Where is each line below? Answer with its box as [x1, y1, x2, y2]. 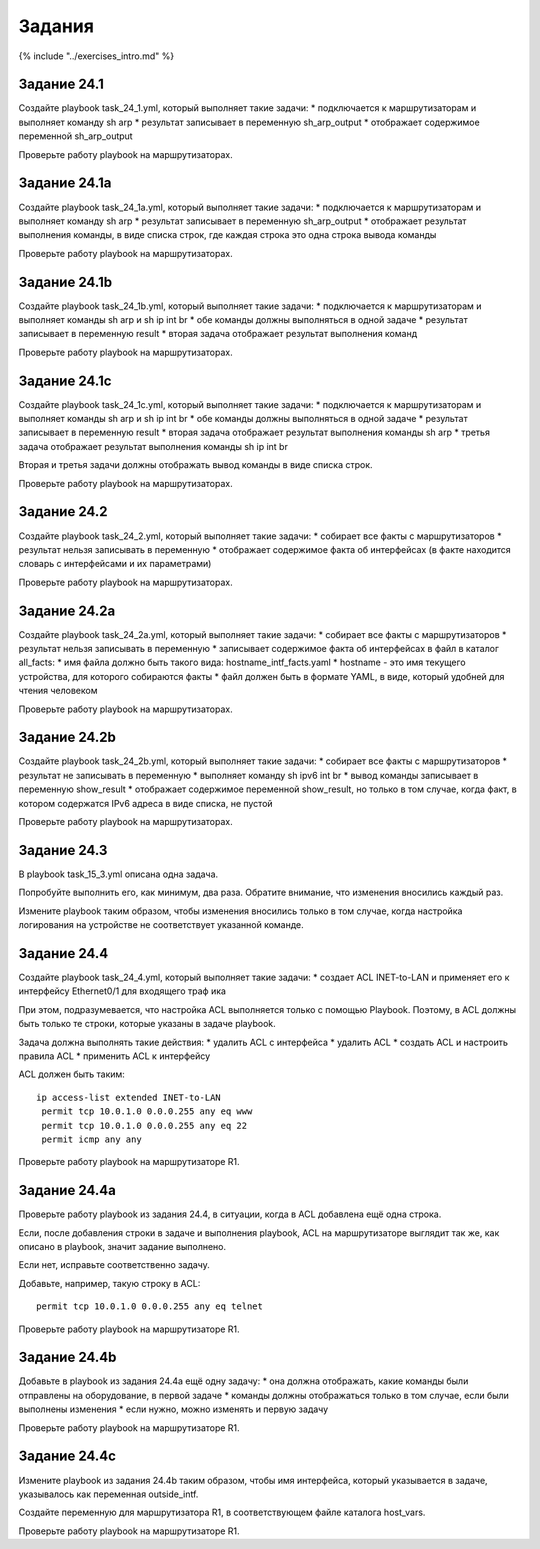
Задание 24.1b [18, 273, 113, 290]
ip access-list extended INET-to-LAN [36, 1091, 222, 1103]
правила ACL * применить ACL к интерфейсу [18, 1050, 211, 1062]
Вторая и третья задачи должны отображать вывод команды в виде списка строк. [18, 459, 374, 471]
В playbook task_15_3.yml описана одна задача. [18, 868, 219, 880]
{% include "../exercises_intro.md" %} [18, 50, 175, 62]
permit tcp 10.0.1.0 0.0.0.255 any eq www [41, 1106, 253, 1117]
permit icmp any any [41, 1133, 142, 1145]
